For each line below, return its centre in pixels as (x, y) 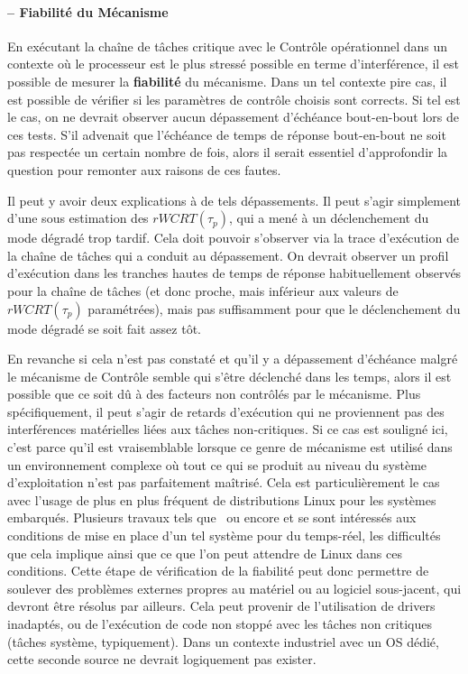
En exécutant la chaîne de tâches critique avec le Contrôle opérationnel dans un (228, 46)
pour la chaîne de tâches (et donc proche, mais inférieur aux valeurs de (203, 290)
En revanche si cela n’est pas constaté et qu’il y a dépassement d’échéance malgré (233, 359)
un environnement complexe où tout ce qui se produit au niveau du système (217, 464)
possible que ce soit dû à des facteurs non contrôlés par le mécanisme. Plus (214, 394)
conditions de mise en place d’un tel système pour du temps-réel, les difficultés (224, 536)
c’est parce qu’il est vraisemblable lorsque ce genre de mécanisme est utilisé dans (230, 447)
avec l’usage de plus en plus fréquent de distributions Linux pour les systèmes (222, 499)
